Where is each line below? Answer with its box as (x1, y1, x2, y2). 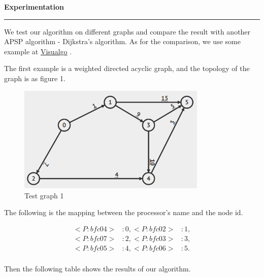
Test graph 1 (24, 190, 64, 200)
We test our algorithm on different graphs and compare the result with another (4, 26, 251, 37)
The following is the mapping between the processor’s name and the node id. (4, 207, 243, 218)
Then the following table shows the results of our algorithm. (4, 263, 191, 274)
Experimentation (4, 2, 64, 12)
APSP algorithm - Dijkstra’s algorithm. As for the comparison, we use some (4, 36, 241, 47)
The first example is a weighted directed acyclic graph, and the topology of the (4, 63, 250, 74)
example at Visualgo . (4, 46, 72, 56)
